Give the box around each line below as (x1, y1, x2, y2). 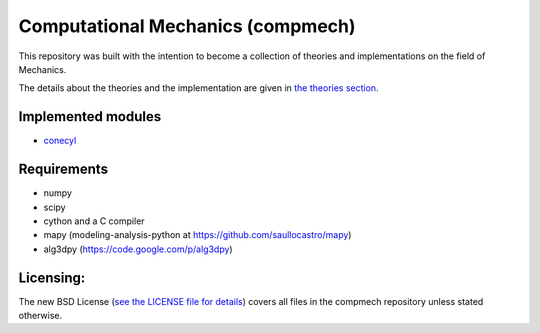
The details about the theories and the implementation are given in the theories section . (18, 82, 379, 94)
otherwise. (18, 310, 63, 321)
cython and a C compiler (43, 215, 145, 227)
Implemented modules (18, 108, 162, 125)
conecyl (43, 135, 77, 147)
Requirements (18, 161, 109, 178)
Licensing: (18, 269, 86, 286)
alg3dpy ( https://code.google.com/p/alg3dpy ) (43, 243, 234, 255)
